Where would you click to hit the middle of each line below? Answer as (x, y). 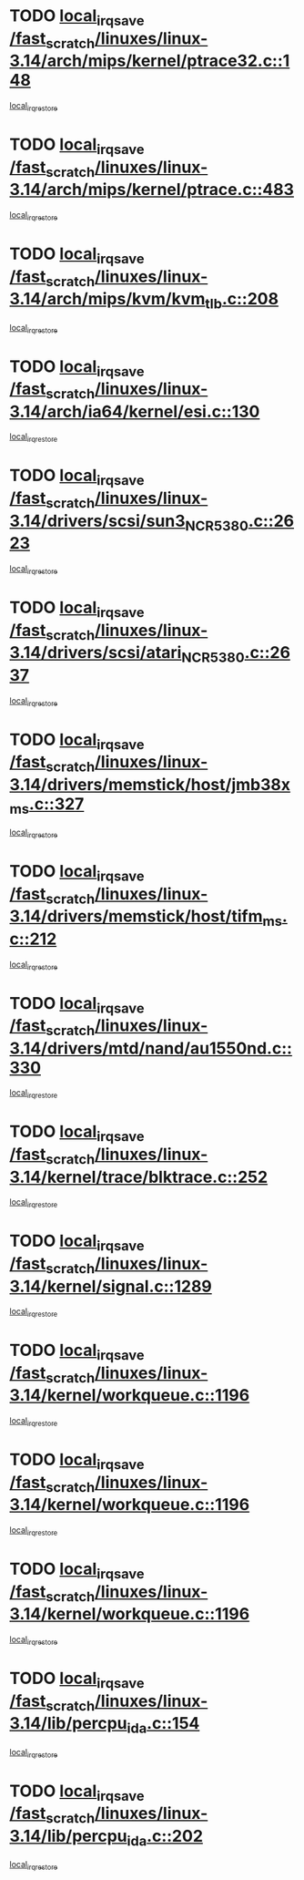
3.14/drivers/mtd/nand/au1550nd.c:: (151, 1048)
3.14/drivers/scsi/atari (96, 653)
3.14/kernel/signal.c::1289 (111, 1286)
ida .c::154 (163, 1725)
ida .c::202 (165, 1838)
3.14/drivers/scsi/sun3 (97, 521)
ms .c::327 (47, 806)
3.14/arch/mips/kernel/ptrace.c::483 (152, 190)
